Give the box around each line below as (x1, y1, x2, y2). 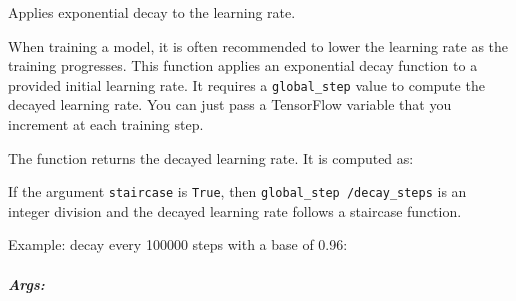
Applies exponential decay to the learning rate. (8, 2, 296, 22)
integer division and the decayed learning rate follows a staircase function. (8, 200, 462, 221)
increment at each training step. (8, 114, 204, 135)
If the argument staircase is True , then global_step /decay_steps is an (8, 181, 467, 202)
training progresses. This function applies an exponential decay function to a (8, 55, 478, 76)
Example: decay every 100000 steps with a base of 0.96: (8, 234, 348, 255)
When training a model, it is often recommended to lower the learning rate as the (8, 35, 509, 56)
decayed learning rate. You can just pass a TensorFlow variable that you (8, 94, 452, 115)
